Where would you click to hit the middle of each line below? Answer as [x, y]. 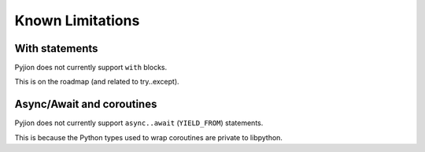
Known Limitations [77, 20]
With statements [56, 48]
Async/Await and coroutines [86, 104]
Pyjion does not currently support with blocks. [91, 68]
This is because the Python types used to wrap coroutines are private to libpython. [149, 137]
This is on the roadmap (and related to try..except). [97, 82]
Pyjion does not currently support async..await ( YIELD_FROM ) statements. [139, 123]
